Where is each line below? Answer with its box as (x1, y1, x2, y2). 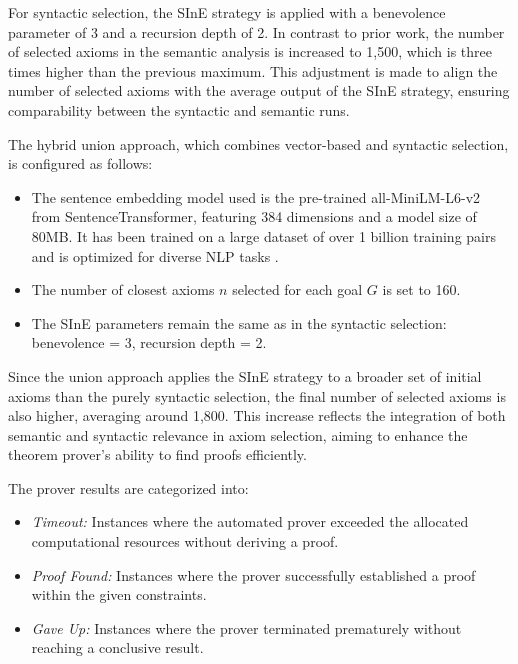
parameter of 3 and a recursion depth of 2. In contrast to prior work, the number (8, 21, 505, 42)
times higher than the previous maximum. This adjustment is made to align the (8, 60, 498, 81)
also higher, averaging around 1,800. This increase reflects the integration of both (8, 405, 506, 426)
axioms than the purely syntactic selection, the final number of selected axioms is (8, 385, 506, 406)
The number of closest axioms (31, 279, 215, 300)
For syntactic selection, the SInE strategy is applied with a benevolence (8, 2, 446, 22)
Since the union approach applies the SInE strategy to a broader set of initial (8, 365, 482, 386)
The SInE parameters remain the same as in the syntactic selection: (31, 312, 447, 333)
